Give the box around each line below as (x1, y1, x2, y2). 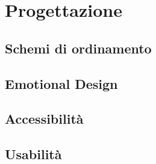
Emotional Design (5, 74, 118, 93)
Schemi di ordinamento (5, 38, 152, 57)
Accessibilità (5, 109, 84, 128)
